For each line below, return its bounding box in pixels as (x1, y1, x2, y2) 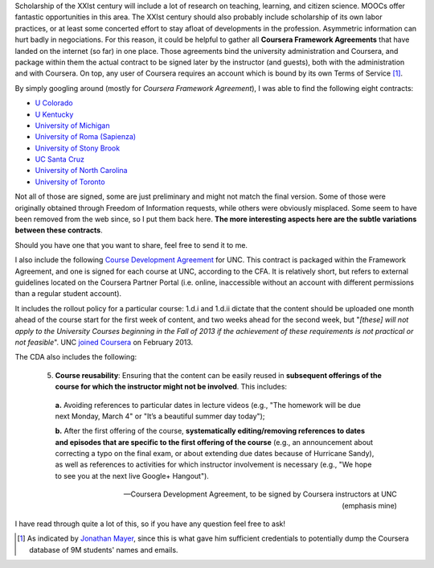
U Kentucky (35, 109, 74, 119)
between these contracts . (14, 225, 104, 235)
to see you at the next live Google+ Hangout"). (55, 471, 209, 480)
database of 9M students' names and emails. (29, 545, 178, 554)
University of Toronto (35, 177, 105, 187)
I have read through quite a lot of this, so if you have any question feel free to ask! (14, 519, 285, 529)
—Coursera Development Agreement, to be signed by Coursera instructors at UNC (123, 489, 397, 499)
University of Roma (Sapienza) (35, 132, 137, 142)
